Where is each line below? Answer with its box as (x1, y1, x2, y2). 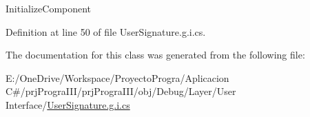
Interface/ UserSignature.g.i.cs (6, 97, 130, 111)
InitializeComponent (6, 1, 92, 15)
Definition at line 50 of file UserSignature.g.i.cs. (6, 24, 206, 39)
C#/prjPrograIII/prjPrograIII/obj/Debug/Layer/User (6, 84, 236, 98)
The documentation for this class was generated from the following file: (6, 47, 305, 62)
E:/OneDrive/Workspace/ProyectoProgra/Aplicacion (6, 70, 229, 85)
